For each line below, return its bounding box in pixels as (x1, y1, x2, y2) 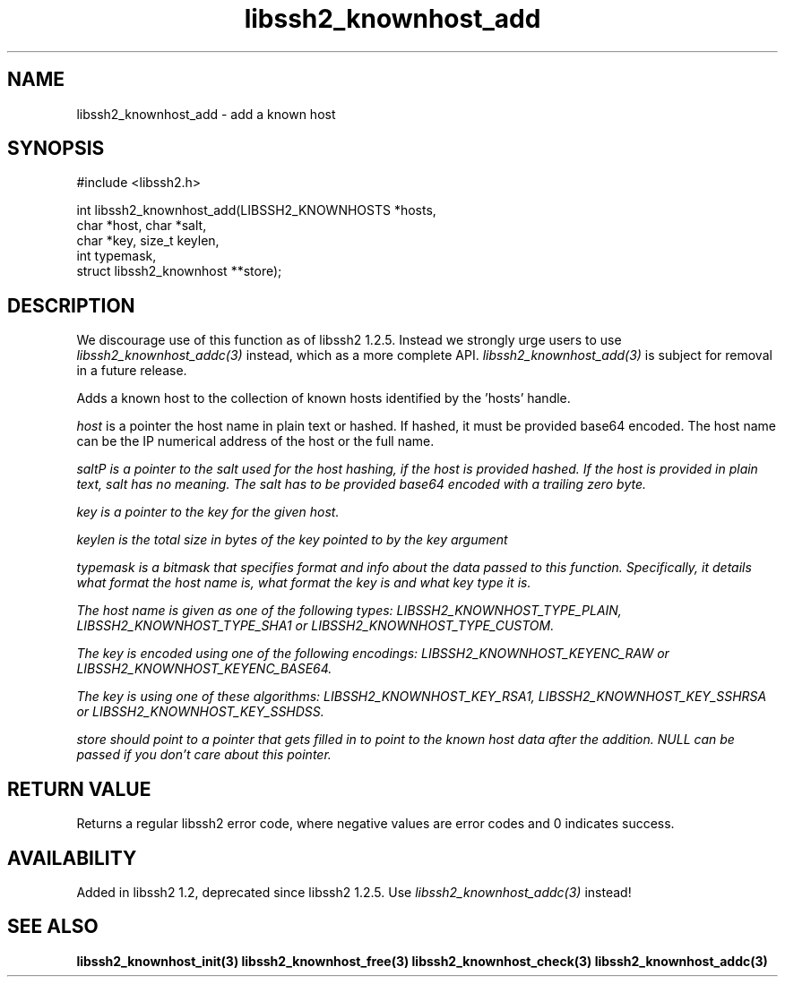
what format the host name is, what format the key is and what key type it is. (76, 575, 531, 591)
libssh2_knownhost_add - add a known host (76, 106, 336, 122)
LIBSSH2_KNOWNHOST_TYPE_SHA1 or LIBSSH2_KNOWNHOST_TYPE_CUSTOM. (76, 618, 555, 634)
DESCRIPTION (7, 294, 135, 317)
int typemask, (76, 248, 157, 264)
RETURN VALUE (7, 777, 151, 800)
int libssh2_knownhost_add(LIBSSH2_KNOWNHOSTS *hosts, (76, 202, 436, 218)
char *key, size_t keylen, (76, 233, 220, 249)
